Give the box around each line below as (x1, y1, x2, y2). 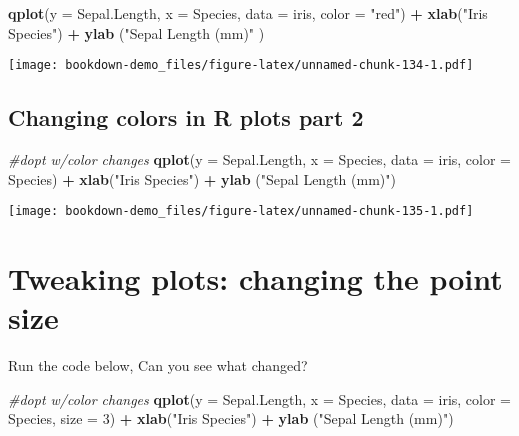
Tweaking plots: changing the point (8, 258, 503, 299)
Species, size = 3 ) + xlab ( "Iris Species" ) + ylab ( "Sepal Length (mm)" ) (8, 408, 454, 429)
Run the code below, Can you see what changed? (8, 355, 308, 376)
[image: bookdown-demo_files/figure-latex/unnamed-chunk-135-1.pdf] (8, 204, 474, 219)
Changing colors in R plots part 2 (8, 102, 364, 133)
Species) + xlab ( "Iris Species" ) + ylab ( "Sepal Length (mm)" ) (8, 168, 396, 189)
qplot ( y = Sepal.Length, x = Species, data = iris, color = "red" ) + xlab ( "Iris (8, 3, 488, 23)
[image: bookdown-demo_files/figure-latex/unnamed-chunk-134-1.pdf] (8, 58, 474, 73)
